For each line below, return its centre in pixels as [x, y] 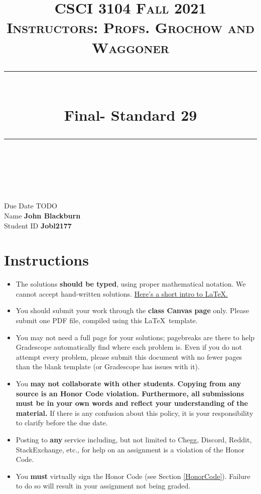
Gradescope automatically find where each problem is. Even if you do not [129, 347]
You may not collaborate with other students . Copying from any [128, 383]
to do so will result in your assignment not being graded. [103, 486]
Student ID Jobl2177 [38, 225]
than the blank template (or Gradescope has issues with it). [108, 366]
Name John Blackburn [42, 215]
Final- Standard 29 [130, 114]
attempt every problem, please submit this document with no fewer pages [129, 356]
